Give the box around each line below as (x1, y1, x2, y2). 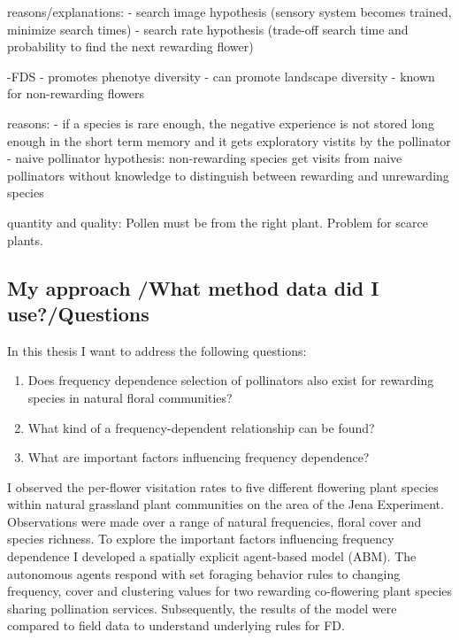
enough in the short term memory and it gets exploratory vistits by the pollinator (7, 131, 451, 150)
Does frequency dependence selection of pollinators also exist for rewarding (27, 371, 434, 389)
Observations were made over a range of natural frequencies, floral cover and (7, 512, 422, 530)
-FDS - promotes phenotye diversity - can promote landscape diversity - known (7, 66, 435, 85)
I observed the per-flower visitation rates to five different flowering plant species (7, 477, 439, 496)
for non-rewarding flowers (7, 84, 145, 103)
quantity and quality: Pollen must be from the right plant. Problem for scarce (7, 212, 428, 231)
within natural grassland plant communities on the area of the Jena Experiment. (7, 495, 444, 513)
